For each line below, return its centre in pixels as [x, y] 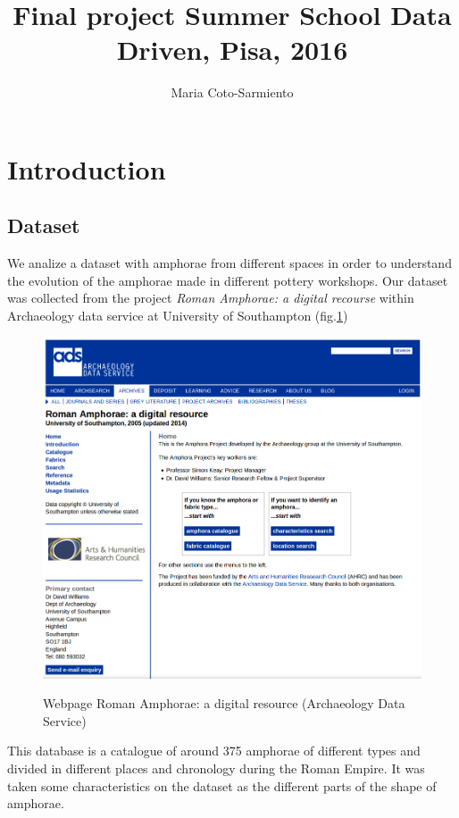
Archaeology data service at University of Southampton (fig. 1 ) [178, 316]
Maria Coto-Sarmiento [232, 92]
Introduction [87, 168]
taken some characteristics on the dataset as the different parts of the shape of [222, 785]
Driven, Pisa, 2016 [232, 50]
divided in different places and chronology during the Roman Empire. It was [216, 768]
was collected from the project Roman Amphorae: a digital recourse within [211, 298]
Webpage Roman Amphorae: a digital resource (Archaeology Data [224, 703]
